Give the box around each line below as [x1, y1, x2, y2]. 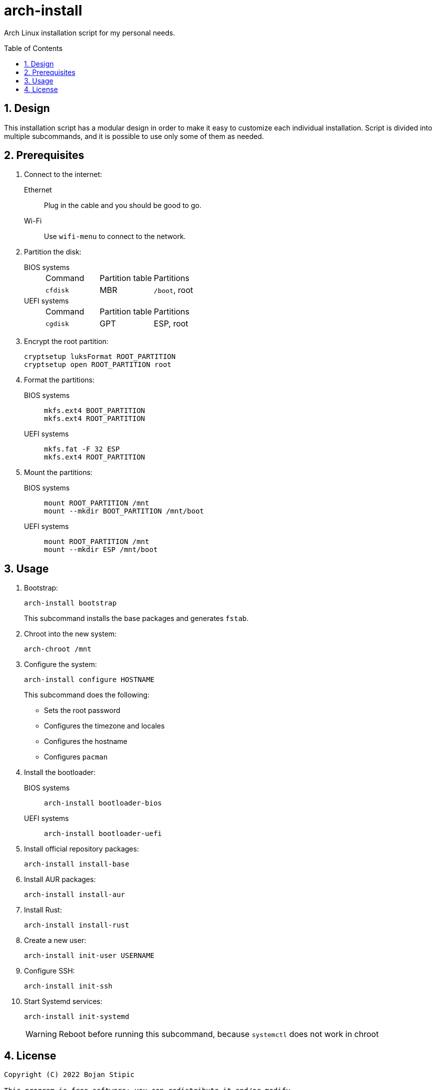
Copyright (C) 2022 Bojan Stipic [4, 1070, 135, 1079]
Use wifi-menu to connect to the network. [44, 232, 186, 241]
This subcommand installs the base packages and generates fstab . [24, 614, 249, 623]
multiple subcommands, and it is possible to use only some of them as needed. [4, 131, 264, 140]
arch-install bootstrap [24, 599, 117, 607]
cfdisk [45, 286, 69, 294]
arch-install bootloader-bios [44, 799, 162, 807]
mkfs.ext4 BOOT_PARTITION [44, 406, 145, 415]
